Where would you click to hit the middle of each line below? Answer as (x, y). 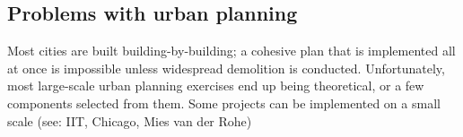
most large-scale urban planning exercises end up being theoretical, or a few (216, 86)
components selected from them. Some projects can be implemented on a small (224, 103)
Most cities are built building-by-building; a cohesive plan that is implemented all (231, 51)
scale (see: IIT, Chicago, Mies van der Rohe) (130, 120)
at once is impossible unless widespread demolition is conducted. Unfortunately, (226, 68)
